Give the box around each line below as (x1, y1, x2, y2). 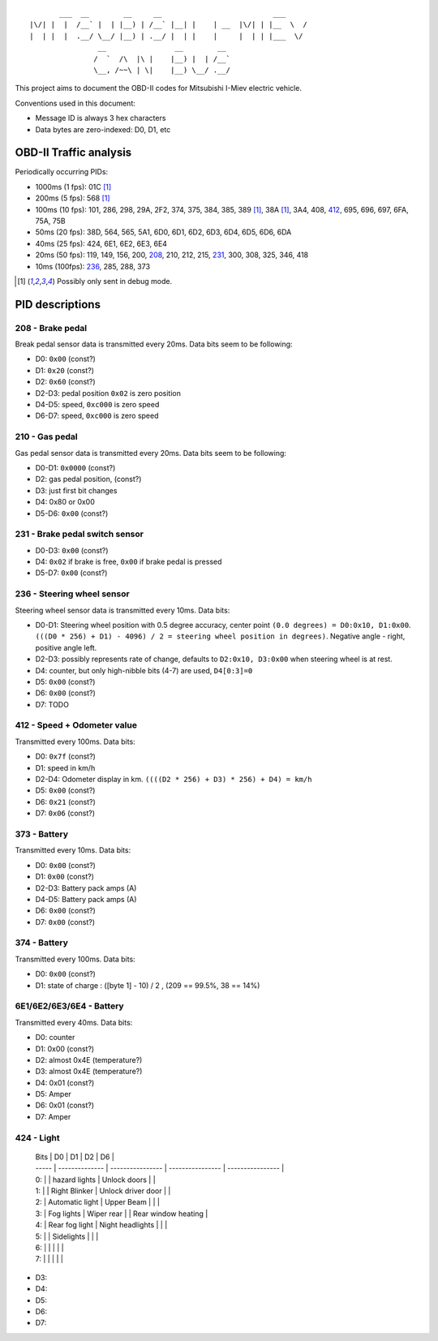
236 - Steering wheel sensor (15, 588, 130, 600)
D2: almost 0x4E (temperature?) (35, 1055, 143, 1064)
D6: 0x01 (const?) (35, 1100, 95, 1111)
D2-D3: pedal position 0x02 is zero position (35, 388, 182, 398)
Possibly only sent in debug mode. (57, 276, 173, 286)
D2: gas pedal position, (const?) (35, 475, 142, 484)
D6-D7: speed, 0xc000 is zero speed (35, 410, 159, 421)
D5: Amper (35, 1090, 72, 1099)
